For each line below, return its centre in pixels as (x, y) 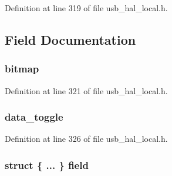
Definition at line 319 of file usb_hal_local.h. (86, 8)
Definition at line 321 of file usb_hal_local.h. (86, 90)
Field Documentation (70, 39)
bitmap (22, 69)
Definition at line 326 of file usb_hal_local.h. (86, 139)
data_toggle (34, 117)
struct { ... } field (47, 165)
